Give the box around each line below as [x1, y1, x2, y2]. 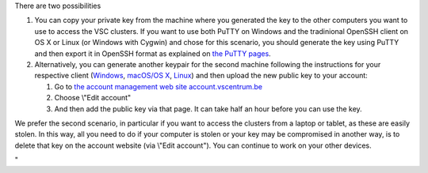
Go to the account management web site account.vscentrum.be [54, 81, 263, 91]
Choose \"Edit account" [54, 93, 132, 103]
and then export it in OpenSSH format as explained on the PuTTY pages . [34, 48, 271, 58]
